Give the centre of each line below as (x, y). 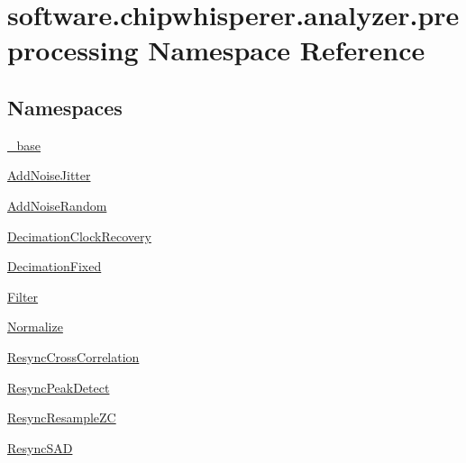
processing (73, 50)
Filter (23, 296)
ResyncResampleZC (62, 418)
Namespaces (65, 107)
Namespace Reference (287, 50)
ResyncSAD (40, 447)
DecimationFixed (55, 266)
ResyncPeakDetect (59, 387)
